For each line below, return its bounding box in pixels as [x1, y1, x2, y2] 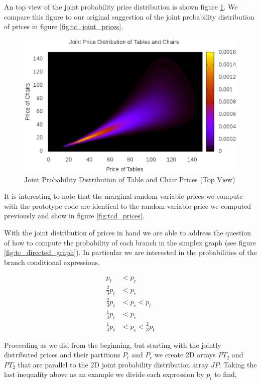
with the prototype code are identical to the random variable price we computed [4, 200, 251, 211]
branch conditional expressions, [4, 257, 100, 267]
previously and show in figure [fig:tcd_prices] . [4, 210, 145, 221]
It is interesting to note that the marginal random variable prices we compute [4, 191, 243, 201]
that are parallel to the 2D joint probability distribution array [18, 359, 209, 369]
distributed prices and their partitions [4, 349, 120, 360]
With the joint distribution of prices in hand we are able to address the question [4, 227, 251, 237]
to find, [214, 369, 237, 379]
